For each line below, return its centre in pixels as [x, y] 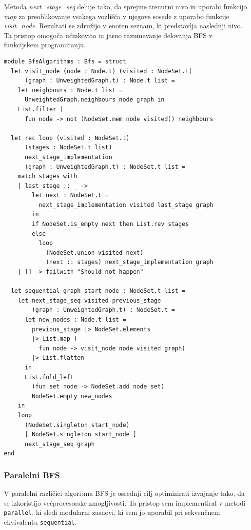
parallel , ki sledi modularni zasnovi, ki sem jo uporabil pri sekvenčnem [112, 512]
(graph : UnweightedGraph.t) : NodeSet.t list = [105, 167]
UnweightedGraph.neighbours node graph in [95, 100]
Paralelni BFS [32, 475]
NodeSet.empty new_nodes [72, 396]
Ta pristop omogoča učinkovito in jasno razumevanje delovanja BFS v [108, 35]
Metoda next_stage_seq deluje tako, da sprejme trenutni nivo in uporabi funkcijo [125, 6]
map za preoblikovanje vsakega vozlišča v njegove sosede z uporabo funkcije [117, 16]
